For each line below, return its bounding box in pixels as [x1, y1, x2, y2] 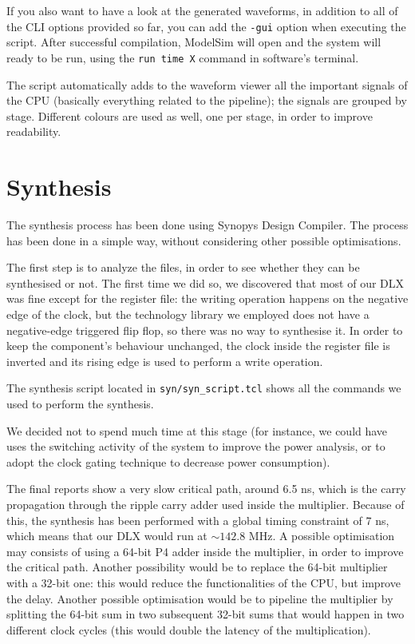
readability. [6, 123, 61, 140]
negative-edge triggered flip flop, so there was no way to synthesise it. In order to [6, 321, 403, 338]
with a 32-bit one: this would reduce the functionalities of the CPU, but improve [6, 574, 401, 590]
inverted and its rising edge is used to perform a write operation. [6, 352, 323, 369]
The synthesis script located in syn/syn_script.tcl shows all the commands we [6, 380, 401, 396]
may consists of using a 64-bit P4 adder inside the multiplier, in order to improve [6, 543, 404, 559]
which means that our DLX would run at [6, 527, 207, 544]
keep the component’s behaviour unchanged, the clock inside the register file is [6, 337, 390, 354]
